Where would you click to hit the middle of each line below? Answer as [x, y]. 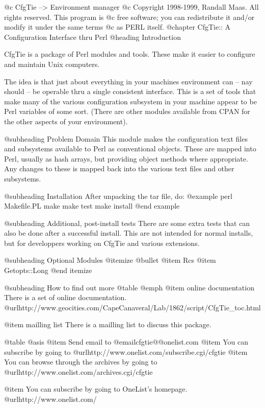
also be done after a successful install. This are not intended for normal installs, [129, 233]
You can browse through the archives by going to [81, 362]
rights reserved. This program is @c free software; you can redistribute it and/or [129, 17]
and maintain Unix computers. [52, 64]
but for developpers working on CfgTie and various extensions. [102, 243]
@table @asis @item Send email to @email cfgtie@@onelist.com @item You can [126, 342]
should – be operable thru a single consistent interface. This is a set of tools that [130, 91]
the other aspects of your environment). [66, 121]
